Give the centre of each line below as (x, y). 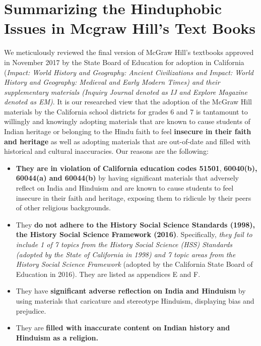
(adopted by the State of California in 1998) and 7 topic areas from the (126, 254)
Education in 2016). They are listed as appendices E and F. (108, 274)
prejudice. (31, 310)
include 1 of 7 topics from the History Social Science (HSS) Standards (124, 244)
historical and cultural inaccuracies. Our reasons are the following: (106, 151)
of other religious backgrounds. (63, 208)
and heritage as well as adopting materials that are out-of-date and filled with (127, 141)
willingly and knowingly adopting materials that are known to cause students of (127, 121)
